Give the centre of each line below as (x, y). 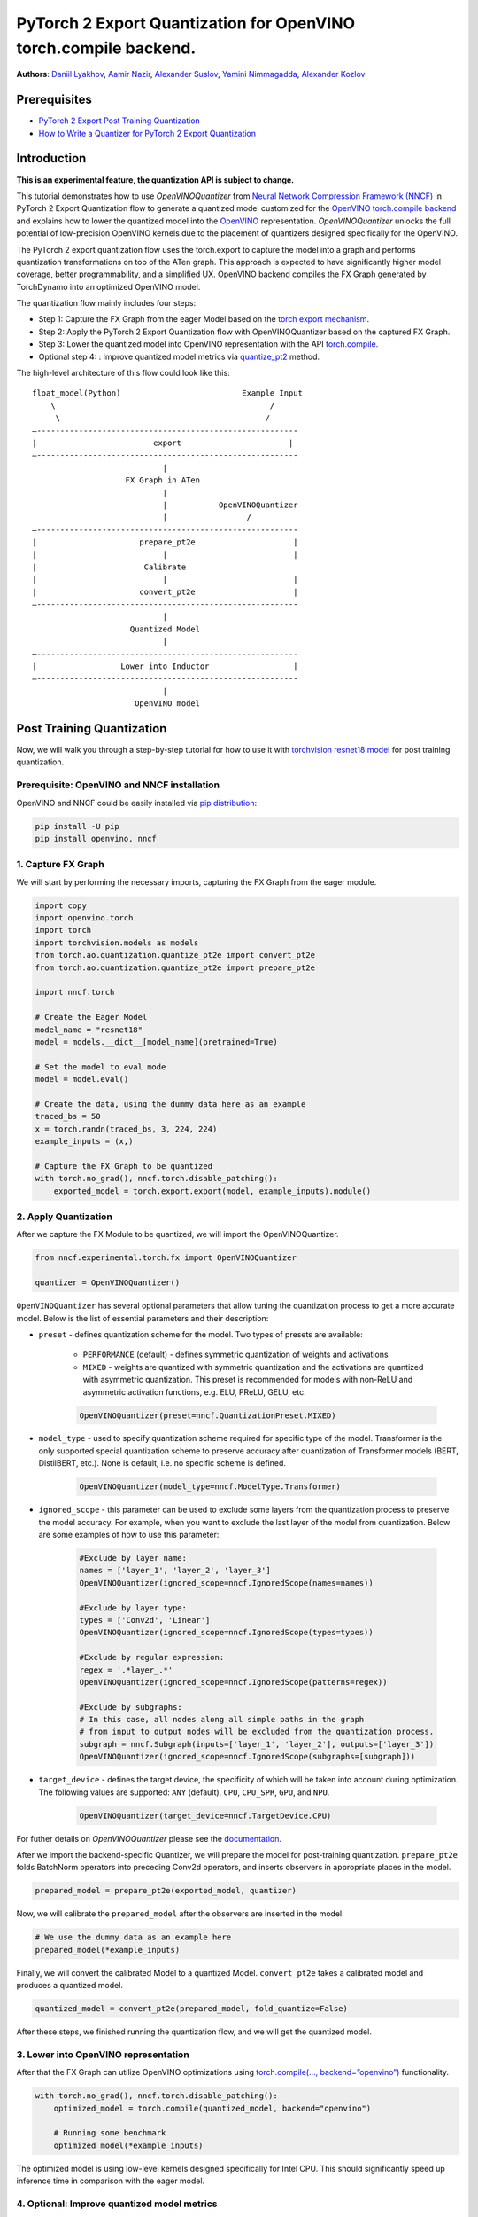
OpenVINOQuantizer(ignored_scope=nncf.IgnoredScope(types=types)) (226, 1633)
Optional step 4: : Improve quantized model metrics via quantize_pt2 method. (179, 356)
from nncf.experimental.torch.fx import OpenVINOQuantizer (166, 1258)
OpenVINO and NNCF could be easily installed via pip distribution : (137, 803)
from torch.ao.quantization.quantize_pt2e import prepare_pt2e (175, 967)
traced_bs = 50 (68, 1116)
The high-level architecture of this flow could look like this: (123, 373)
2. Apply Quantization (64, 1217)
